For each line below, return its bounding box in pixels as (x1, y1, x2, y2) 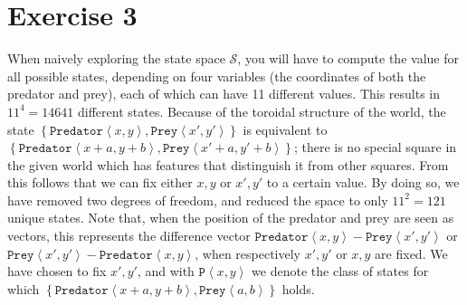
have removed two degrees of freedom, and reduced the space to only (7, 190, 388, 209)
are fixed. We (375, 243, 448, 262)
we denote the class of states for (252, 262, 429, 281)
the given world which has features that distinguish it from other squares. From (7, 155, 449, 174)
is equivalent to (243, 119, 328, 138)
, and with (137, 262, 195, 281)
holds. (281, 279, 315, 298)
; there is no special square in (293, 138, 457, 157)
